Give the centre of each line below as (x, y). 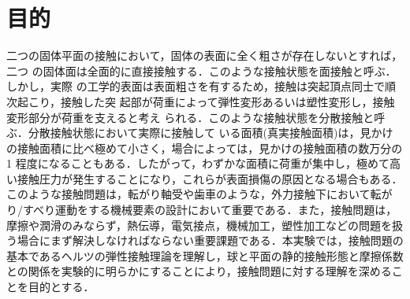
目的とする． (61, 287)
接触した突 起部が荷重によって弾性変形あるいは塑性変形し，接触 (228, 101)
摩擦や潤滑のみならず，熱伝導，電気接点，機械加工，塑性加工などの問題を (199, 225)
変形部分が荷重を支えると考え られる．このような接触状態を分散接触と (190, 117)
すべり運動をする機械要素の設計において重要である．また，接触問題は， (210, 210)
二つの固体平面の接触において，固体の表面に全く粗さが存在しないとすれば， (205, 55)
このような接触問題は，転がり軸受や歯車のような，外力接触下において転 (194, 194)
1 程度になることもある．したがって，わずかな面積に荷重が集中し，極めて (198, 163)
